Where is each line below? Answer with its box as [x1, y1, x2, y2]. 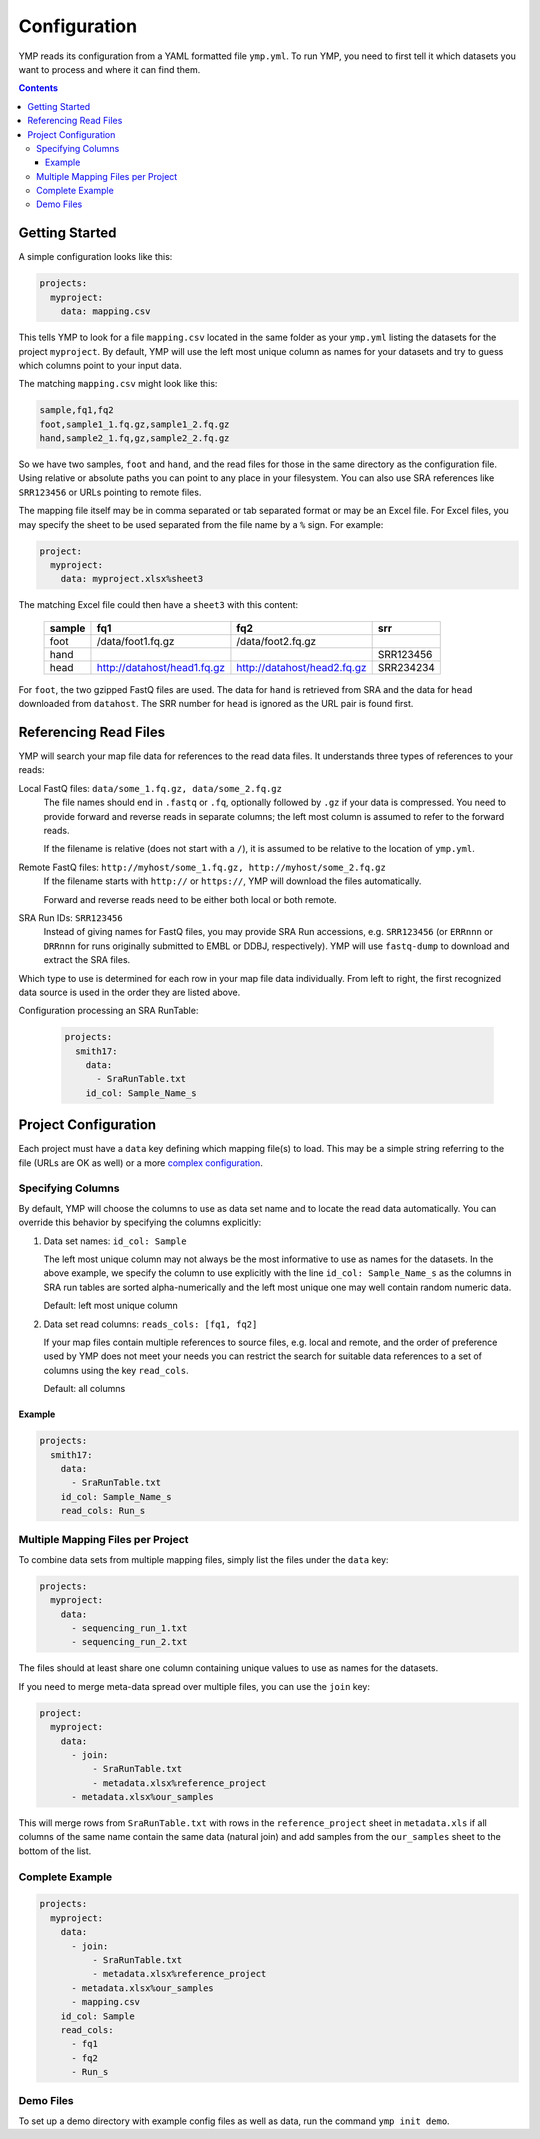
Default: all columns [43, 1383, 126, 1395]
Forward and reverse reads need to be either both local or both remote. [43, 893, 337, 905]
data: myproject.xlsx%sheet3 [60, 573, 204, 585]
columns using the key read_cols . [43, 1364, 189, 1376]
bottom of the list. [18, 1845, 92, 1857]
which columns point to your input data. [18, 359, 182, 371]
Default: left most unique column [43, 1300, 179, 1312]
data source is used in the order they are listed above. [18, 986, 241, 998]
